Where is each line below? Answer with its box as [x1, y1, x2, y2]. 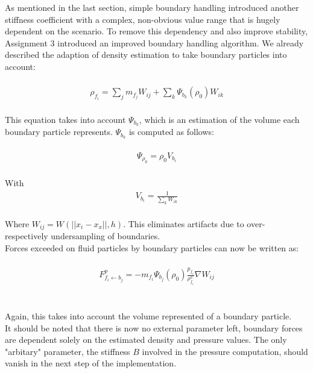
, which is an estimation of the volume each [139, 113, 300, 125]
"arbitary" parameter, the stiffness [5, 345, 130, 357]
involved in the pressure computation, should [142, 345, 308, 357]
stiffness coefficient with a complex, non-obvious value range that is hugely [5, 13, 280, 25]
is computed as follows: [128, 125, 214, 138]
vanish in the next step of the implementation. [5, 357, 177, 369]
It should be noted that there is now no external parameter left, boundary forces [5, 321, 303, 334]
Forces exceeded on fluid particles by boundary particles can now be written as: [5, 241, 299, 254]
